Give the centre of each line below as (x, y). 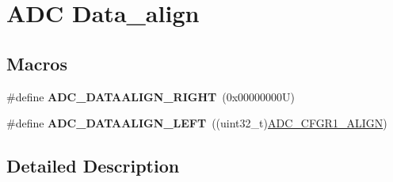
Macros (37, 63)
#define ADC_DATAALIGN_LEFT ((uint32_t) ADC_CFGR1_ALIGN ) (197, 123)
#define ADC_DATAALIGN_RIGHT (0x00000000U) (151, 96)
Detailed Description (93, 166)
